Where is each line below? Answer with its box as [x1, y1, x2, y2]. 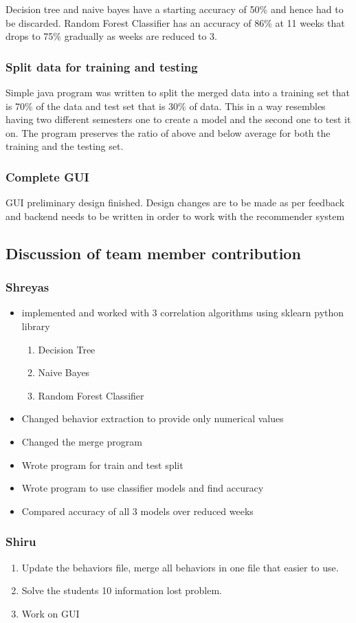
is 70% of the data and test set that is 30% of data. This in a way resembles [5, 98, 326, 113]
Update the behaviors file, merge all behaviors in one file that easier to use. [21, 560, 339, 574]
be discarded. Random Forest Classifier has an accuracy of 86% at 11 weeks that [5, 15, 345, 30]
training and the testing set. [5, 139, 124, 153]
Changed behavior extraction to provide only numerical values [21, 411, 284, 426]
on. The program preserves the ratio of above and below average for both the [5, 125, 331, 140]
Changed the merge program [21, 434, 142, 448]
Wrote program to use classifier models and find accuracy [21, 481, 264, 495]
